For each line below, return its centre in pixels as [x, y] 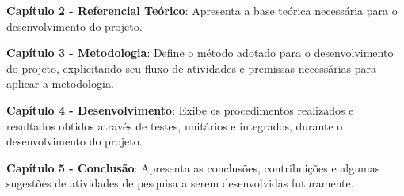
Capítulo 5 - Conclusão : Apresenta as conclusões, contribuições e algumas [193, 167]
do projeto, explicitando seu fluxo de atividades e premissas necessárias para [192, 68]
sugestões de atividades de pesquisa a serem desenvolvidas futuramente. [180, 183]
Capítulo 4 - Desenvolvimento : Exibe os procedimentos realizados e [180, 109]
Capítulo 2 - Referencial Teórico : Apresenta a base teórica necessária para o [202, 10]
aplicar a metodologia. [60, 83]
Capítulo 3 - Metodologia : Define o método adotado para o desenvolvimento [200, 53]
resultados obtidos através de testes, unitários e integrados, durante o [175, 125]
